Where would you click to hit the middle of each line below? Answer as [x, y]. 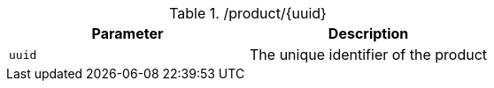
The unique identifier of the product [369, 55]
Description [368, 33]
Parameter [127, 33]
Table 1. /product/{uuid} [248, 13]
